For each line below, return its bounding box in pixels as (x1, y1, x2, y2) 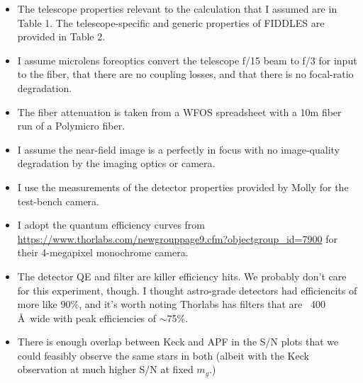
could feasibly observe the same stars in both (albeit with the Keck (17, 348, 309, 362)
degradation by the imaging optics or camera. (17, 156, 216, 171)
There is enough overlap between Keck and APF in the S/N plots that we (17, 334, 339, 349)
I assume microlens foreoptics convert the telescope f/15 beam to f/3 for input (17, 52, 357, 67)
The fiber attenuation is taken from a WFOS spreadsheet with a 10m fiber (17, 104, 342, 119)
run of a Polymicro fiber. (17, 118, 125, 133)
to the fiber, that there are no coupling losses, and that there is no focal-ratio (17, 67, 354, 81)
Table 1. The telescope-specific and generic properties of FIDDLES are (17, 15, 325, 30)
